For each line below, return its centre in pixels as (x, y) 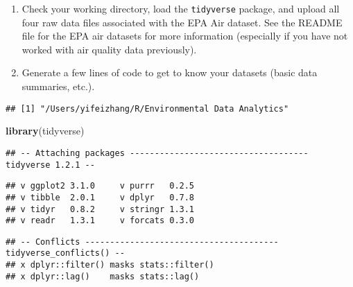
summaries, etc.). (58, 86)
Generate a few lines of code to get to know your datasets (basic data (170, 72)
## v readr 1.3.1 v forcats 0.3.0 (100, 221)
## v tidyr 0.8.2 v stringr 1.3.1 (100, 209)
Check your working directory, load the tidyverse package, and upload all (181, 8)
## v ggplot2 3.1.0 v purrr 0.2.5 (100, 186)
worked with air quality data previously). (109, 49)
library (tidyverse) (45, 131)
